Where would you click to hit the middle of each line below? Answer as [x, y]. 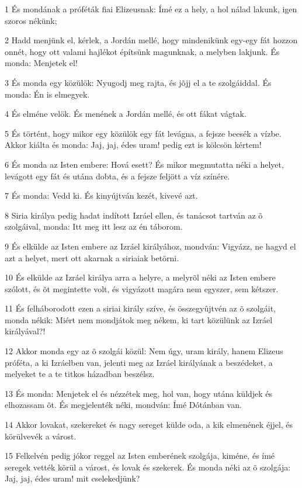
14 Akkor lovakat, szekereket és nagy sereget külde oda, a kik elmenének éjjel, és [149, 425]
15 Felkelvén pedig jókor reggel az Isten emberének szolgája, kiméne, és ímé [140, 456]
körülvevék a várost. [41, 436]
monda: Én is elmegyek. [47, 94]
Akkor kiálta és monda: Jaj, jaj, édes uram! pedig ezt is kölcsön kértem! [133, 145]
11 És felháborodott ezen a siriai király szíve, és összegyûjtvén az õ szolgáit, [140, 308]
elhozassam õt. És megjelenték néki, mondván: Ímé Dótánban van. [123, 405]
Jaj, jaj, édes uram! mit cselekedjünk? [72, 478]
